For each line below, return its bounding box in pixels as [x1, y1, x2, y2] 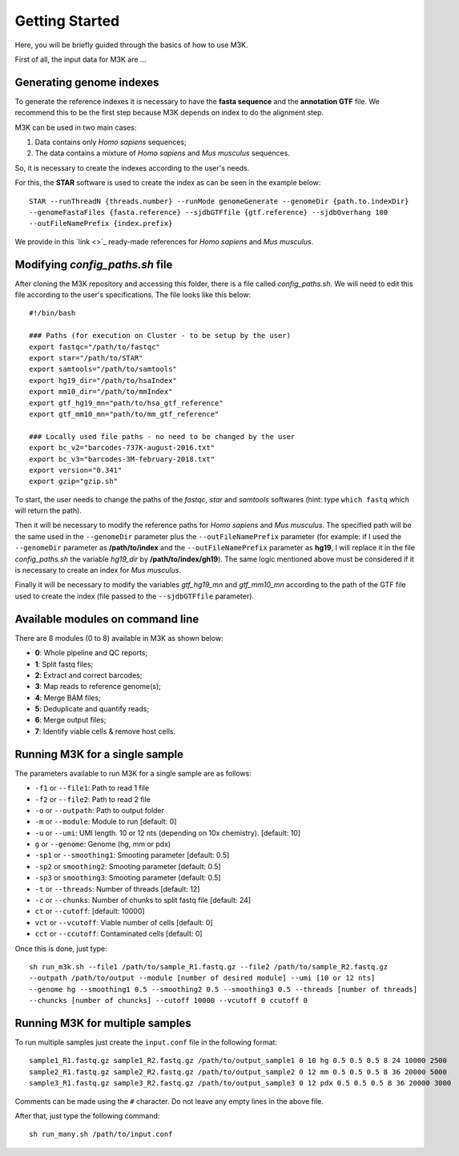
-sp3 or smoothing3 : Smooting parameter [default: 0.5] [34, 873, 221, 883]
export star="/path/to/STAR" [29, 353, 143, 362]
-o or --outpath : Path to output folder [34, 805, 164, 815]
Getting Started [14, 12, 120, 30]
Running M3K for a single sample [14, 747, 184, 761]
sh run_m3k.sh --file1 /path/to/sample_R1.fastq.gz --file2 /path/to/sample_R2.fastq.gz [29, 962, 389, 971]
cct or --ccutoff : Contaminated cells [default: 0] [34, 929, 203, 939]
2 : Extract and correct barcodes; [34, 670, 143, 680]
